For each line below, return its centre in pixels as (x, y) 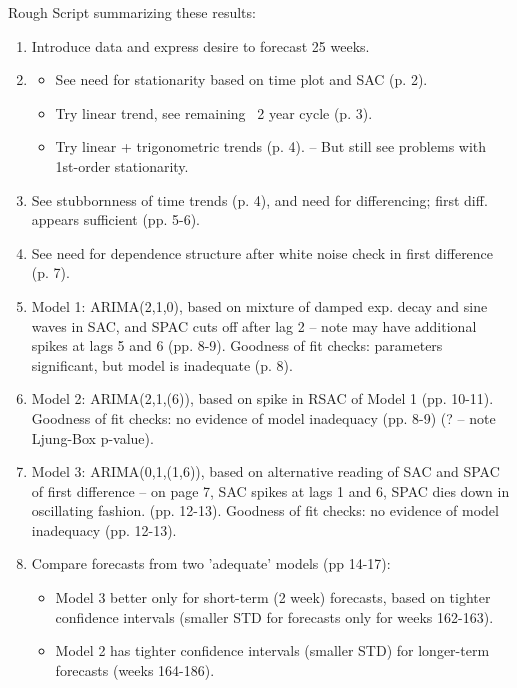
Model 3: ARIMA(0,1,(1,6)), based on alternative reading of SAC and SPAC (265, 471)
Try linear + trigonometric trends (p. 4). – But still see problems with (271, 146)
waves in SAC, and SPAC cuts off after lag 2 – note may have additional (254, 325)
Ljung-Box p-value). (92, 437)
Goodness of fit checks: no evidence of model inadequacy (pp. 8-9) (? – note (263, 417)
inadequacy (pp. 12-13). (104, 529)
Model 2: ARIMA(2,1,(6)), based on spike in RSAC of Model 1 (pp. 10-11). (262, 398)
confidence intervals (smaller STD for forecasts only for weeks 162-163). (274, 616)
